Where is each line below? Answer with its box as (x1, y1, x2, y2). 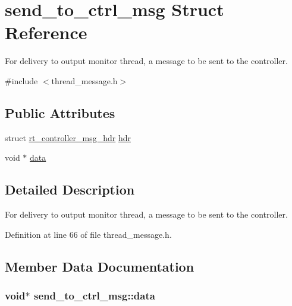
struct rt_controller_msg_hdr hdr (5, 131, 131, 144)
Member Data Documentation (5, 257, 194, 275)
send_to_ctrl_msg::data (33, 288, 155, 302)
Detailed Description (5, 180, 135, 199)
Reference (5, 20, 87, 44)
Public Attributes (5, 103, 115, 122)
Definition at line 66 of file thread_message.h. (5, 228, 172, 240)
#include (5, 74, 38, 87)
